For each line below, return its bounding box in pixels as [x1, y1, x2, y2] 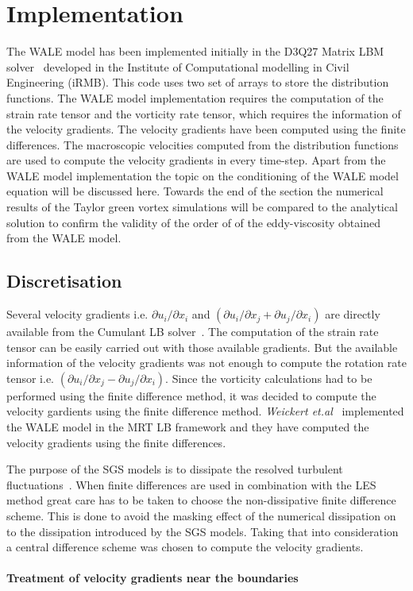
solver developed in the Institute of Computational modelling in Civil [6, 58, 349, 75]
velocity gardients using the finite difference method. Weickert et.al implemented [6, 403, 404, 419]
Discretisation [6, 268, 122, 293]
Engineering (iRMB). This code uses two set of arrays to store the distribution [6, 74, 389, 91]
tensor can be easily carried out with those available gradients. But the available [6, 338, 398, 355]
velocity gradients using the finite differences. [6, 434, 226, 450]
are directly [325, 306, 380, 323]
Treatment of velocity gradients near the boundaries [6, 570, 299, 586]
